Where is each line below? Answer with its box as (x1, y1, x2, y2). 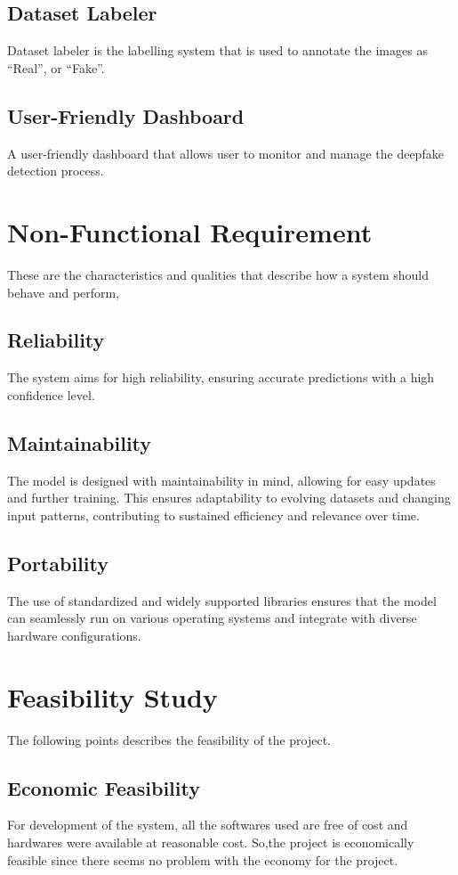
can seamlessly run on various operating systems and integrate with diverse (7, 609, 417, 627)
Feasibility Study (7, 678, 218, 715)
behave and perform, (7, 282, 120, 301)
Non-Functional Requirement (7, 213, 373, 249)
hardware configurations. (7, 626, 141, 644)
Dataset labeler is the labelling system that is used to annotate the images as (7, 41, 428, 60)
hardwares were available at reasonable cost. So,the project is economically (7, 832, 414, 851)
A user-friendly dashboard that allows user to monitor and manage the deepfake (7, 143, 444, 162)
